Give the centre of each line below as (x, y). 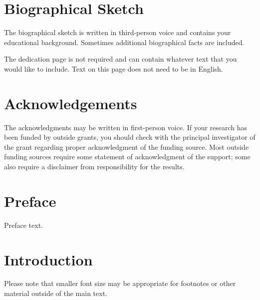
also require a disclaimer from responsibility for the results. (94, 166)
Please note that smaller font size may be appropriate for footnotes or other (120, 283)
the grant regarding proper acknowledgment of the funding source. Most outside (127, 146)
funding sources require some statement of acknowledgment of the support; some (127, 157)
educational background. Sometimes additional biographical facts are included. (124, 42)
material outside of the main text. (56, 293)
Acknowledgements (71, 103)
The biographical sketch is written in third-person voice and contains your (118, 32)
